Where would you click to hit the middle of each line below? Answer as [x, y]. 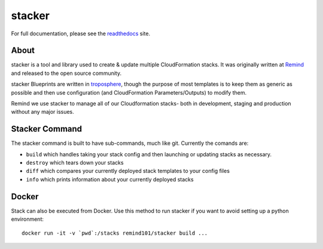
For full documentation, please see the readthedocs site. [81, 34]
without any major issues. [42, 112]
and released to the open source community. [66, 73]
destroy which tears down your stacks [75, 163]
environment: [28, 219]
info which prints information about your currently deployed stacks [110, 179]
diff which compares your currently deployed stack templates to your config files [128, 171]
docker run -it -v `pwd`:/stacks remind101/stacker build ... [115, 233]
